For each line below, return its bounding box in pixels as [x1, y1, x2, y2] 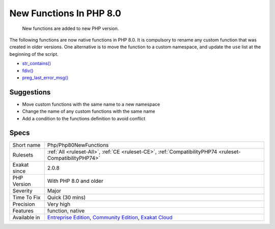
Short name [12, 142, 41, 149]
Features [12, 207, 34, 214]
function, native [47, 207, 85, 214]
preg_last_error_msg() [22, 74, 69, 81]
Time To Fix [12, 194, 41, 201]
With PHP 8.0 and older [47, 178, 104, 185]
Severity [12, 187, 33, 194]
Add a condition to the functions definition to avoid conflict [22, 115, 146, 121]
